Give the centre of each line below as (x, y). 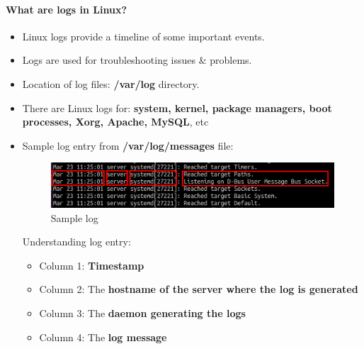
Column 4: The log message (103, 337)
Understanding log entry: (76, 242)
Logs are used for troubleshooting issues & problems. (137, 60)
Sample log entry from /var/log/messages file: (128, 145)
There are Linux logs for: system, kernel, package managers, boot (177, 107)
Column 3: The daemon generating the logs (142, 313)
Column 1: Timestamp (92, 265)
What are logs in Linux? (66, 9)
